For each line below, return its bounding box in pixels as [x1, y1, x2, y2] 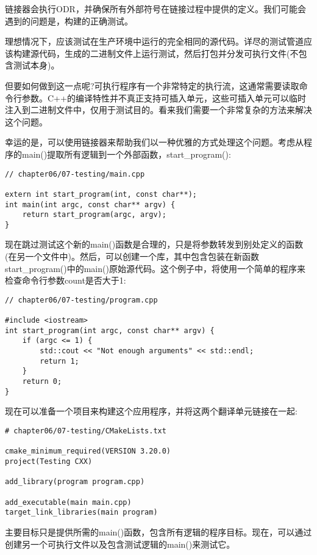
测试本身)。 [13, 59, 60, 72]
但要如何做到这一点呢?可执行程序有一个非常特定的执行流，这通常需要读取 [5, 79, 299, 92]
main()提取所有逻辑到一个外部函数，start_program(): [21, 147, 231, 160]
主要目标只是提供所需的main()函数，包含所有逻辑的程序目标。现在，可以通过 [5, 525, 312, 538]
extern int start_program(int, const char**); [5, 189, 197, 199]
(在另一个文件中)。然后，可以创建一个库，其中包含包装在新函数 [5, 250, 259, 263]
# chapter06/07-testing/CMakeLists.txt [5, 427, 166, 435]
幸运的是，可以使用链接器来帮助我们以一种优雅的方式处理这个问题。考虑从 [5, 136, 304, 149]
